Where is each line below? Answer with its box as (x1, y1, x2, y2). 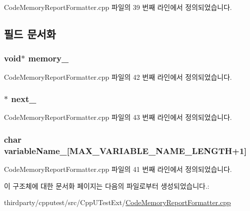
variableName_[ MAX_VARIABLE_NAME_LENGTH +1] (4, 144, 247, 157)
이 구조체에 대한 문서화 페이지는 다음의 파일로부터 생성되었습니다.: (4, 180, 209, 191)
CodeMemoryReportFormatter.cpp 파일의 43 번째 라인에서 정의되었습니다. (4, 112, 232, 122)
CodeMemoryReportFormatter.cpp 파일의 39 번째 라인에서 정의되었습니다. (4, 2, 232, 12)
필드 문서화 (4, 26, 56, 41)
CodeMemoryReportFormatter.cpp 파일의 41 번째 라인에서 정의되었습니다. (4, 164, 232, 174)
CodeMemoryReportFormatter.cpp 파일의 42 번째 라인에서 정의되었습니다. (4, 71, 232, 82)
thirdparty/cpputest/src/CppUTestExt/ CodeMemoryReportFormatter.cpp (4, 197, 231, 208)
